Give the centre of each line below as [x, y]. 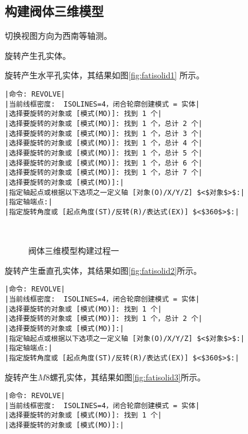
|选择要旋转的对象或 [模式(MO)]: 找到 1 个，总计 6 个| [104, 163]
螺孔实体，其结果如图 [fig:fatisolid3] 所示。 [128, 377]
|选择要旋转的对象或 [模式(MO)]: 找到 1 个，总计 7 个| [104, 173]
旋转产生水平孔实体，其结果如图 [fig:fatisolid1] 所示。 [105, 75]
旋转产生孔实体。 [38, 55]
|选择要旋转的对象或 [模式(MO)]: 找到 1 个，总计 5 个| [104, 153]
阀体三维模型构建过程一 [74, 251]
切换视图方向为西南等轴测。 [58, 36]
